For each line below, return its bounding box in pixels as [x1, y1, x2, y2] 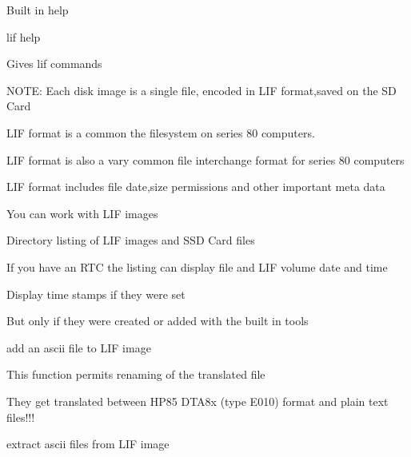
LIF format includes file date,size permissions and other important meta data [6, 178, 385, 195]
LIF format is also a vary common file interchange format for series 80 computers [6, 151, 405, 168]
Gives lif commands [6, 55, 102, 72]
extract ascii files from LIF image [6, 435, 170, 452]
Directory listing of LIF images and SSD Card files [6, 232, 255, 248]
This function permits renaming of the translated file [6, 366, 265, 383]
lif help [6, 28, 41, 45]
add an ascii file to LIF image [6, 339, 151, 356]
